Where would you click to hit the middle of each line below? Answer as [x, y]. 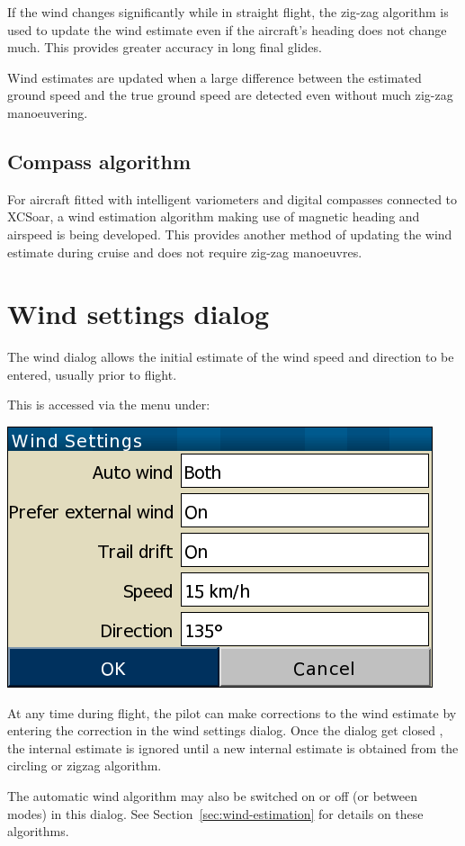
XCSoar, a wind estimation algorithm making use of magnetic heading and [214, 216]
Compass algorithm [99, 161]
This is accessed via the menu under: [109, 405]
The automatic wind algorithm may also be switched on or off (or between [213, 796]
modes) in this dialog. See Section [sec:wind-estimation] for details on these [215, 813]
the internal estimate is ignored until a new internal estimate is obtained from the [233, 747]
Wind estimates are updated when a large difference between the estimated [215, 77]
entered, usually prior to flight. [92, 374]
